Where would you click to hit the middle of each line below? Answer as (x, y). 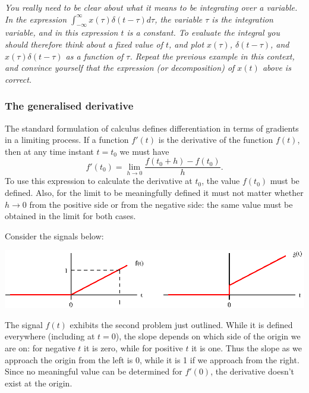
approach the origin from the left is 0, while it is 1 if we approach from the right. (152, 359)
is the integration (242, 19)
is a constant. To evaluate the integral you (203, 32)
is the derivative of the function (216, 140)
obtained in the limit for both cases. (70, 216)
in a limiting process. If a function (67, 140)
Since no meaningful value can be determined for (94, 371)
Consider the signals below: (54, 236)
